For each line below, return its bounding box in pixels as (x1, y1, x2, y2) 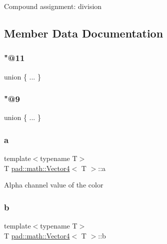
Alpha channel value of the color (4, 179, 103, 190)
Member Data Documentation (4, 25, 163, 40)
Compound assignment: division (4, 1, 102, 11)
